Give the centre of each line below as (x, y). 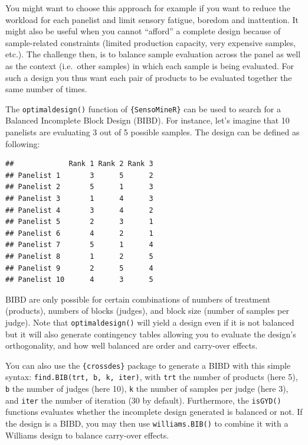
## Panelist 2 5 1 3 (79, 187)
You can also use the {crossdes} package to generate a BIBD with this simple (148, 365)
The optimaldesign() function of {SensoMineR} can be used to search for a (143, 108)
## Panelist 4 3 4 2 (79, 210)
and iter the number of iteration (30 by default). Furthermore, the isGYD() (143, 400)
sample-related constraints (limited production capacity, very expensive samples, (151, 42)
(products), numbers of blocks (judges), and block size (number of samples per (147, 311)
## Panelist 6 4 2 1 (79, 233)
